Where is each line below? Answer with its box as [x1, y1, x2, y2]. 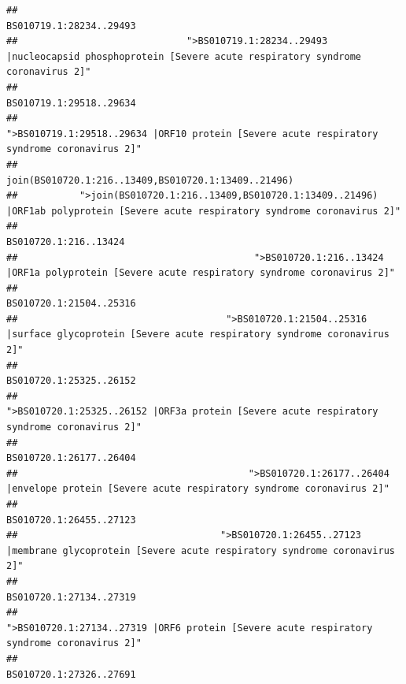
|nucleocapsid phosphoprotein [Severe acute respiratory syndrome [6, 50, 362, 62]
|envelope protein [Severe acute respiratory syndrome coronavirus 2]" [6, 483, 389, 495]
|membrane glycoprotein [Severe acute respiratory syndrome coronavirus [6, 545, 395, 556]
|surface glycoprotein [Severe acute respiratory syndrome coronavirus [6, 329, 389, 340]
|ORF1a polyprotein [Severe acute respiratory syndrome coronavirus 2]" [6, 267, 395, 279]
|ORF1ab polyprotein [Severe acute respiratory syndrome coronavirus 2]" [6, 205, 401, 217]
